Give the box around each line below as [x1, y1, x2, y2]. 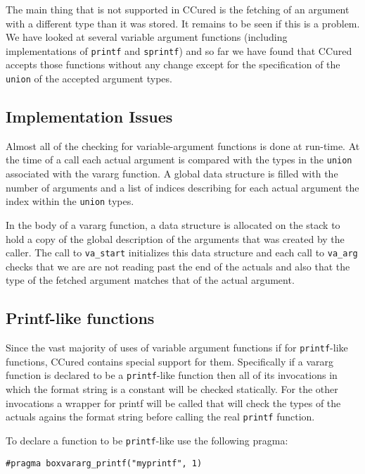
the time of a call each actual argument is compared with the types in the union [6, 152, 352, 167]
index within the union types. [6, 194, 134, 208]
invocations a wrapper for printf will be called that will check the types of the [6, 395, 341, 410]
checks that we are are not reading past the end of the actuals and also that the [6, 258, 350, 273]
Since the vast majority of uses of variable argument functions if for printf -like [6, 340, 348, 355]
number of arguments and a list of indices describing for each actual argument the [6, 180, 359, 194]
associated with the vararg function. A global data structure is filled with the [6, 166, 338, 181]
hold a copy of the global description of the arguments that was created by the [6, 231, 345, 246]
